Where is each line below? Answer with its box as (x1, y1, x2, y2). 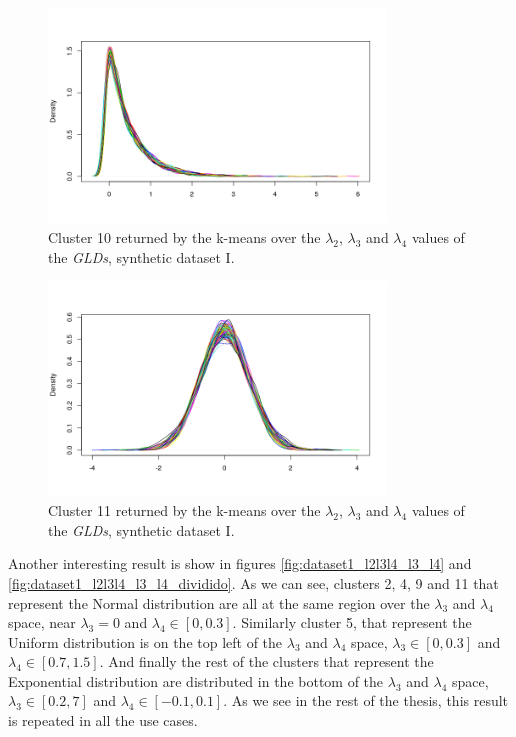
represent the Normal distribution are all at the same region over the (8, 592, 430, 613)
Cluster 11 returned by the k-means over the (48, 500, 321, 521)
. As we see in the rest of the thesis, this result (223, 690, 509, 711)
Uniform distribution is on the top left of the (8, 631, 283, 652)
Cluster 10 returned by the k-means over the (48, 226, 321, 247)
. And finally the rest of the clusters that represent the (99, 651, 434, 672)
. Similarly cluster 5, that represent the (232, 612, 472, 633)
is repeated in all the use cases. (8, 710, 198, 731)
